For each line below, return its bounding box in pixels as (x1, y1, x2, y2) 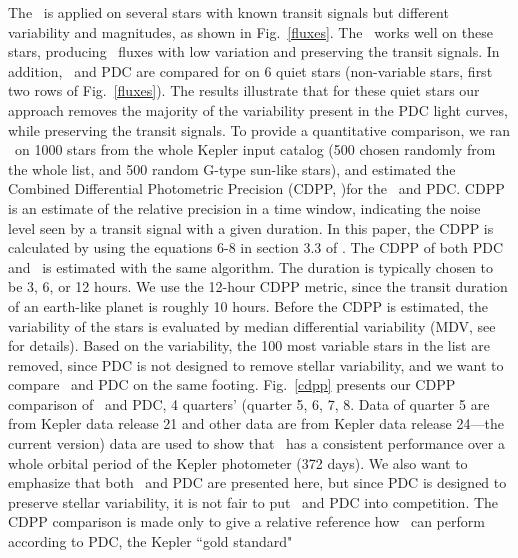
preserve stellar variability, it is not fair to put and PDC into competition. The (8, 491, 499, 512)
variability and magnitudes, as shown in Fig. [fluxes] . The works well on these (8, 21, 493, 42)
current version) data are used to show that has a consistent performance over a (8, 433, 505, 454)
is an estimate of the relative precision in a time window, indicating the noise (8, 197, 481, 218)
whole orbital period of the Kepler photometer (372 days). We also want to (8, 452, 468, 473)
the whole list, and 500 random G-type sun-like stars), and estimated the (8, 158, 456, 179)
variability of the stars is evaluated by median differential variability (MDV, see (8, 315, 496, 336)
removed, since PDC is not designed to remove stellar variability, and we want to (8, 354, 504, 375)
